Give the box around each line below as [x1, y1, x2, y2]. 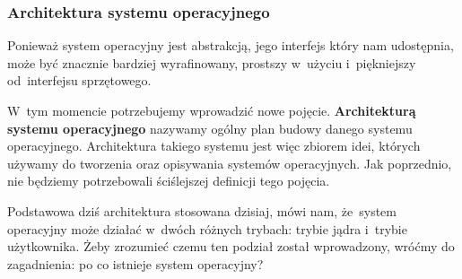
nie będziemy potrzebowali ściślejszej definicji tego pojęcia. [7, 171, 330, 190]
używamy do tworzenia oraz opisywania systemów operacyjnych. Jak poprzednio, [7, 153, 452, 172]
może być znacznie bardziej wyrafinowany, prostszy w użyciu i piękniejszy [7, 53, 416, 72]
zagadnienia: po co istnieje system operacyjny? [7, 254, 264, 273]
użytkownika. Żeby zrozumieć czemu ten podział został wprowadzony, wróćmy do [7, 237, 455, 256]
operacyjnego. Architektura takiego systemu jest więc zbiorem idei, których [7, 136, 421, 155]
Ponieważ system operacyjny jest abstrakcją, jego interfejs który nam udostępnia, [7, 36, 454, 55]
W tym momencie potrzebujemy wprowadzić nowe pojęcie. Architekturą [7, 101, 416, 119]
